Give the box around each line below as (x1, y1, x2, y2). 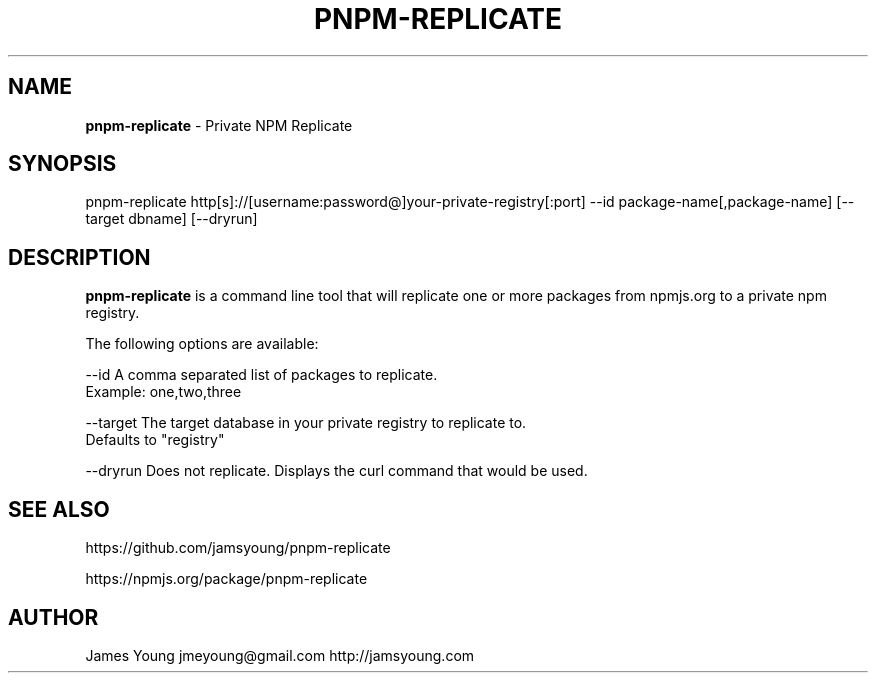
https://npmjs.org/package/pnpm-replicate (85, 570, 368, 588)
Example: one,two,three (85, 383, 242, 401)
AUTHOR (8, 604, 99, 630)
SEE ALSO (8, 496, 110, 522)
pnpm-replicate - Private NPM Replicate (85, 116, 353, 134)
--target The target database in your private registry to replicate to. (85, 414, 527, 432)
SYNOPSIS (8, 151, 117, 177)
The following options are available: (85, 335, 319, 353)
